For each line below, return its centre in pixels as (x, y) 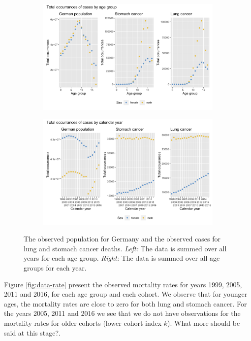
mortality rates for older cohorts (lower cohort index (83, 323)
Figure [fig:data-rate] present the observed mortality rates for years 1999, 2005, (123, 284)
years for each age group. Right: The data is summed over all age (122, 258)
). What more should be (204, 323)
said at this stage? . (32, 332)
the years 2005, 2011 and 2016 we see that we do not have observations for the (122, 313)
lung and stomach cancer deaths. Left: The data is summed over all (125, 248)
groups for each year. (55, 267)
